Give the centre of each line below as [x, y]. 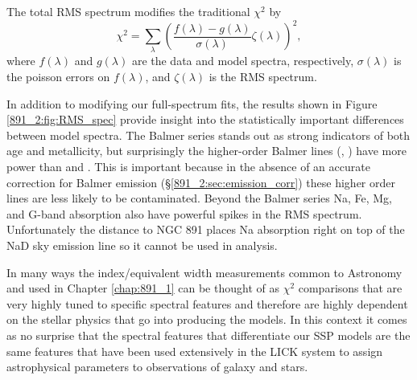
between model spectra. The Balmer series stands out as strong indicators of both [208, 135]
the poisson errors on [58, 77]
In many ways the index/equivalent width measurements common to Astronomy [204, 272]
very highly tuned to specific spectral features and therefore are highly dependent [207, 303]
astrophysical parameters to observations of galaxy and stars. [157, 367]
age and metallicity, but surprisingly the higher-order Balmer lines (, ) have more [206, 151]
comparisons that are [350, 288]
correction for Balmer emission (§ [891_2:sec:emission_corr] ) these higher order [201, 182]
